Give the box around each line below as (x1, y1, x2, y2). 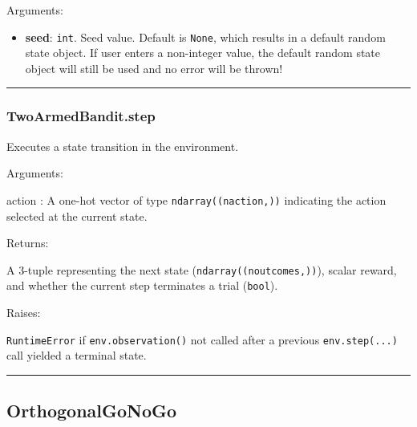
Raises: (6, 304, 41, 320)
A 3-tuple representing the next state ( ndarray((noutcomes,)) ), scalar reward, (6, 261, 397, 278)
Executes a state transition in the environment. (6, 137, 239, 154)
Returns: (6, 234, 49, 251)
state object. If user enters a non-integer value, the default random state (25, 44, 381, 61)
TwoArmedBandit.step (6, 106, 156, 126)
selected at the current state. (6, 207, 148, 224)
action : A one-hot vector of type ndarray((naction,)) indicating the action (6, 191, 387, 208)
